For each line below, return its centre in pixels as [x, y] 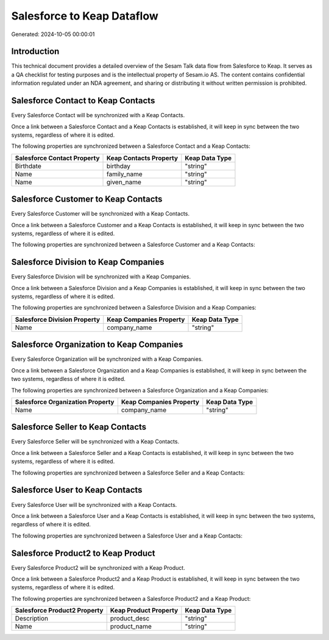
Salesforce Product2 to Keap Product [83, 553]
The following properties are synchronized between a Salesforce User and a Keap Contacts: [127, 536]
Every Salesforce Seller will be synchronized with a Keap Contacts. [95, 442]
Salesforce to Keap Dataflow [85, 16]
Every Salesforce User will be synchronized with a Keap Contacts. [94, 504]
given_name [124, 182]
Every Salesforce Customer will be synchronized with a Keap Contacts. [101, 214]
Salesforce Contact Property [57, 158]
